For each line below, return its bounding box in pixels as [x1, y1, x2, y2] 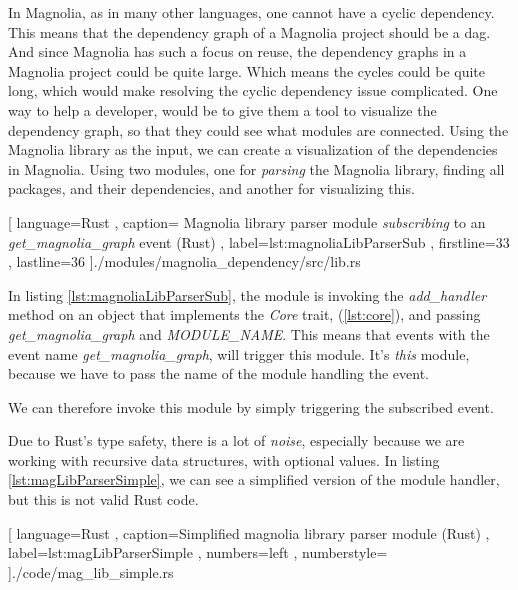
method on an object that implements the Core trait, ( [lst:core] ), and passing [8, 304, 481, 325]
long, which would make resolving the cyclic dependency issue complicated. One [8, 80, 498, 101]
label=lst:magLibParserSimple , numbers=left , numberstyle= [8, 542, 388, 563]
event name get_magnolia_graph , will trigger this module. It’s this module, [8, 343, 470, 364]
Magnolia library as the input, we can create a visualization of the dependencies [8, 139, 498, 160]
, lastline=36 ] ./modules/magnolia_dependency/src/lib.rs [8, 251, 361, 272]
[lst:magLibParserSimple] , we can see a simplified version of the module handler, [8, 469, 500, 490]
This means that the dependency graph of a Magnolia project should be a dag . [8, 21, 491, 42]
